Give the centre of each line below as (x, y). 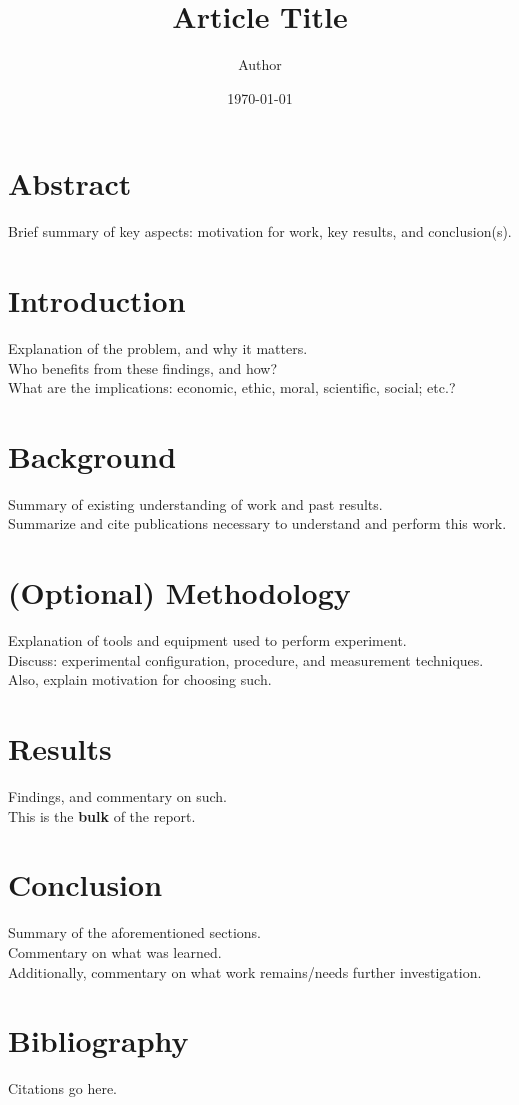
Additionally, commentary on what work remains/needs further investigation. (245, 971)
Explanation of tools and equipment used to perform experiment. (207, 640)
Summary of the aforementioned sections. (135, 932)
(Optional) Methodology (179, 592)
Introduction (97, 300)
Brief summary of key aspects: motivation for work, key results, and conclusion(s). (260, 231)
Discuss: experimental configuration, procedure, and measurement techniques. (246, 659)
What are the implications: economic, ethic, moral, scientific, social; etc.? (232, 387)
